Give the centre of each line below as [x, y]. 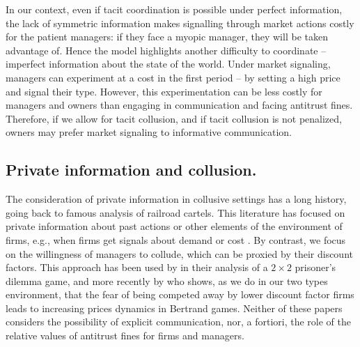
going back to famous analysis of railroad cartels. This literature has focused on [175, 212]
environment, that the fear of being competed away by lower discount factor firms [180, 294]
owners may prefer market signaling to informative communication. [149, 132]
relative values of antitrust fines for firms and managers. [125, 336]
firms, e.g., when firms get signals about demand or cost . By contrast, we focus [176, 239]
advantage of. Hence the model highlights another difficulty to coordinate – [166, 50]
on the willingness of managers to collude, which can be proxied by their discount [179, 253]
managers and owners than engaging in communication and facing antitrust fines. [179, 105]
